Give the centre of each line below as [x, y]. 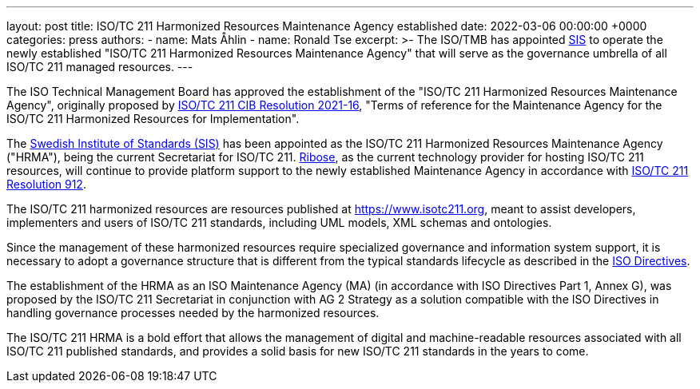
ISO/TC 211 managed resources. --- [100, 67]
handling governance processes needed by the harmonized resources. [193, 313]
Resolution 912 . [46, 184]
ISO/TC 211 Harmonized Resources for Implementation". [153, 119]
